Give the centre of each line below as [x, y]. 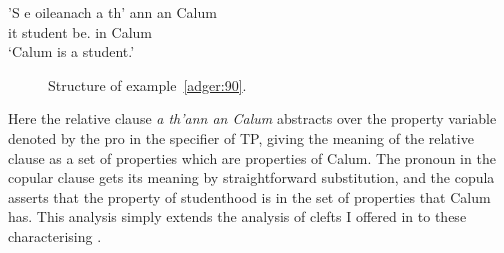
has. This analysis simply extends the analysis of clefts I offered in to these [237, 216]
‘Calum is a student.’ [71, 51]
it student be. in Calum [80, 31]
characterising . [55, 235]
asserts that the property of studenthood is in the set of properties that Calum [249, 196]
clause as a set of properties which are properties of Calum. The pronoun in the [252, 157]
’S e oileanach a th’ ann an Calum [112, 12]
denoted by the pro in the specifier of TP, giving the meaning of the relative [241, 137]
